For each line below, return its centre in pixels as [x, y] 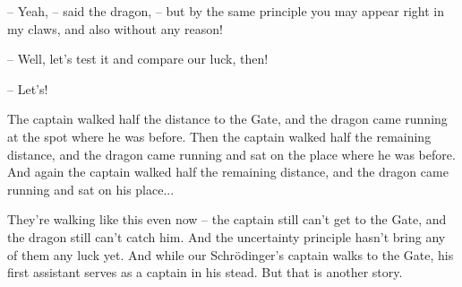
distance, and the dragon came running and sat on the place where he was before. [231, 154]
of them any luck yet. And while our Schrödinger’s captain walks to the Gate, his [231, 254]
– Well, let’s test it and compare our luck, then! [138, 59]
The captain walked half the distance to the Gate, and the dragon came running [227, 119]
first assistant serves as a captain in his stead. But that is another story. [205, 272]
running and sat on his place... [91, 189]
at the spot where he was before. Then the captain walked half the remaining [219, 136]
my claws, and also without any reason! [115, 28]
